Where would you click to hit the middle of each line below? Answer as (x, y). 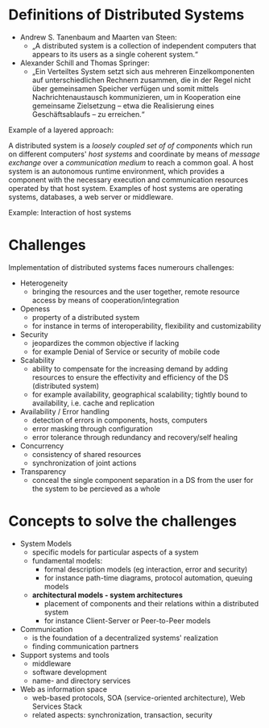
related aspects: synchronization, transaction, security (122, 714)
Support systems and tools (65, 655)
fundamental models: (67, 560)
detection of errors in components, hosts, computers (120, 420)
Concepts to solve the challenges (123, 521)
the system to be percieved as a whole (96, 489)
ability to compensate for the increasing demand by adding (130, 368)
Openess (35, 309)
